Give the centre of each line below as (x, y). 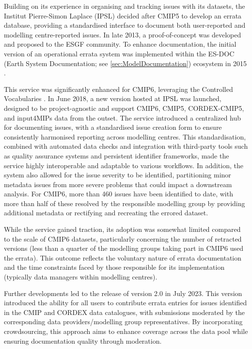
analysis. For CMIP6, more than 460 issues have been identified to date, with (118, 194)
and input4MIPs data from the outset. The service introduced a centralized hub (123, 117)
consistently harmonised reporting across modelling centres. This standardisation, (125, 136)
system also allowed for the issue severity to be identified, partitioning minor (118, 175)
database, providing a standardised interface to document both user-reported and (125, 25)
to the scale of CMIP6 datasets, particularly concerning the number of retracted (123, 238)
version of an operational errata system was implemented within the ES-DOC (119, 53)
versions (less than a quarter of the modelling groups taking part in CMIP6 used (124, 248)
